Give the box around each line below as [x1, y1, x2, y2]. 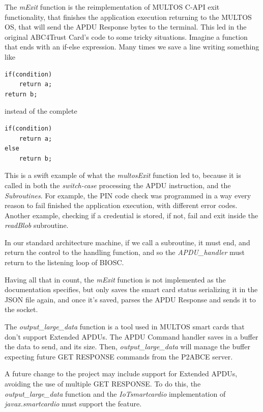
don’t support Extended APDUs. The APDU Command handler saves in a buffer [5, 331, 258, 342]
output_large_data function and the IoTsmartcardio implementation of [5, 388, 226, 399]
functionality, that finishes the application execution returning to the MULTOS [5, 11, 252, 22]
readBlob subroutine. [5, 220, 69, 230]
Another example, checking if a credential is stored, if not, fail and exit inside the [5, 210, 258, 220]
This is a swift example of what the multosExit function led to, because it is [5, 170, 241, 181]
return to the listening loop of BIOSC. [5, 257, 124, 268]
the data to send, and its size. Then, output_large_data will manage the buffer [5, 341, 250, 352]
